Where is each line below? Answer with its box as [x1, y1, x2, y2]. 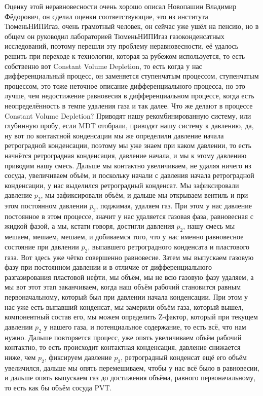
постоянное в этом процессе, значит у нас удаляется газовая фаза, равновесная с [5, 210, 254, 221]
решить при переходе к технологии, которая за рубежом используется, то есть [5, 50, 245, 61]
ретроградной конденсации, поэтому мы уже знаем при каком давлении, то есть [5, 140, 251, 151]
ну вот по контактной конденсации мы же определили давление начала [5, 130, 224, 140]
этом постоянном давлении [5, 200, 88, 211]
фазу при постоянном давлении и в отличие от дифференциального [5, 262, 212, 272]
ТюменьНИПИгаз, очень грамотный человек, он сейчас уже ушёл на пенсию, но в [5, 21, 259, 31]
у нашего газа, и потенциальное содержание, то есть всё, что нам [44, 321, 246, 332]
